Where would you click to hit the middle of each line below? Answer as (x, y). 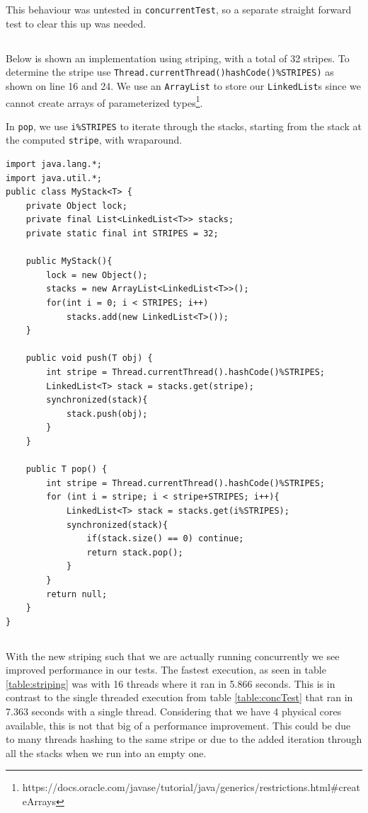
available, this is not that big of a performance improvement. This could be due (178, 725)
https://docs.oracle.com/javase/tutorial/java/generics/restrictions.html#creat (191, 787)
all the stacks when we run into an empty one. (106, 753)
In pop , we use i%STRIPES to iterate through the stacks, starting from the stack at (184, 126)
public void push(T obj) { (89, 358)
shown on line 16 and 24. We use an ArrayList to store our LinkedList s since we (184, 85)
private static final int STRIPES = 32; (122, 234)
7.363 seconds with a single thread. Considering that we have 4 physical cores (174, 711)
